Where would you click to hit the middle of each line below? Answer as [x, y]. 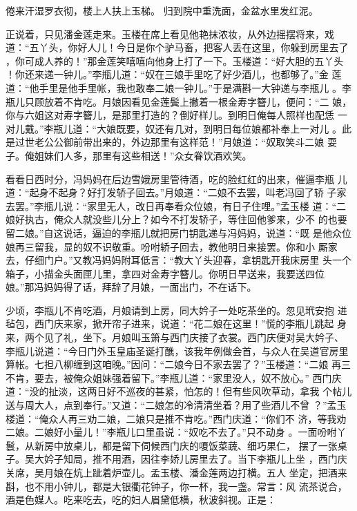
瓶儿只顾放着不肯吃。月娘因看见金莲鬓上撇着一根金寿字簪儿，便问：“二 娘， [179, 101]
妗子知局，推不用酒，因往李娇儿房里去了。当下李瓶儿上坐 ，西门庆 [195, 459]
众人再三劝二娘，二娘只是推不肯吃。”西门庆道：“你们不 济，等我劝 [197, 418]
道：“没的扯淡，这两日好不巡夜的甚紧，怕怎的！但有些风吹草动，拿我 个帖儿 [179, 391]
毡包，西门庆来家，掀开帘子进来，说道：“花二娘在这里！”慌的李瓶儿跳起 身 [176, 324]
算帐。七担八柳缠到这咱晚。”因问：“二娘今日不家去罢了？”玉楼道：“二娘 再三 [178, 364]
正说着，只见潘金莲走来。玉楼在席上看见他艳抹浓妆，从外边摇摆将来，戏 [170, 33]
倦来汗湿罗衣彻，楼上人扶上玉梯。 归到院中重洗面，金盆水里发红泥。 [162, 10]
